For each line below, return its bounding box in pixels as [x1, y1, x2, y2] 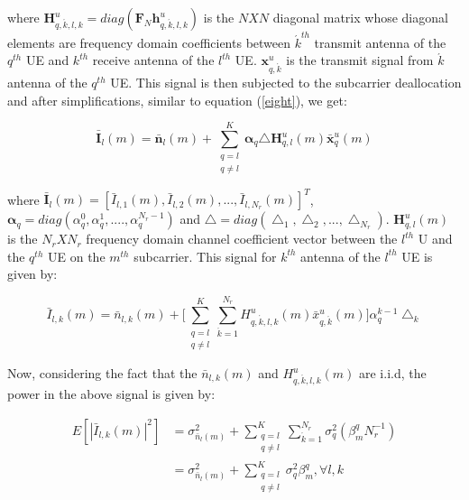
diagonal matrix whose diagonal [272, 8, 448, 26]
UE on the [48, 246, 106, 265]
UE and [25, 51, 69, 69]
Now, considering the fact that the [7, 364, 198, 383]
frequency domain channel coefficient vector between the [86, 229, 398, 248]
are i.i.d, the [358, 364, 427, 383]
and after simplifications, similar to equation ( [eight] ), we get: [7, 90, 347, 109]
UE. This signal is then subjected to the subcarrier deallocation [110, 73, 462, 92]
